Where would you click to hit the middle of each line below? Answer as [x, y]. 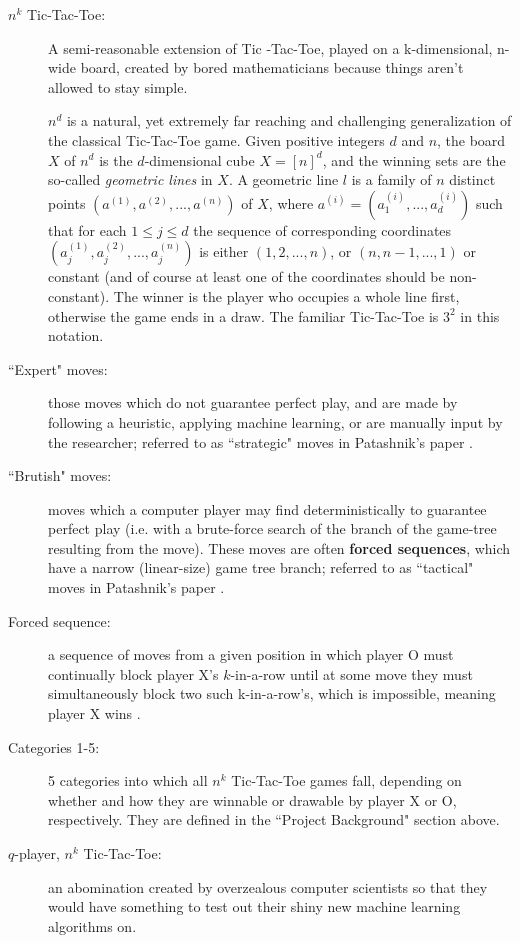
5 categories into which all [128, 780]
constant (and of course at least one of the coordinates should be [246, 276]
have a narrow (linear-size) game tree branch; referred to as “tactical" [261, 567]
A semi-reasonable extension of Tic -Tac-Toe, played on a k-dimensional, [270, 47]
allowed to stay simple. [118, 86]
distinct [472, 179]
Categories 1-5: [54, 746]
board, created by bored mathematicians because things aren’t [272, 67]
